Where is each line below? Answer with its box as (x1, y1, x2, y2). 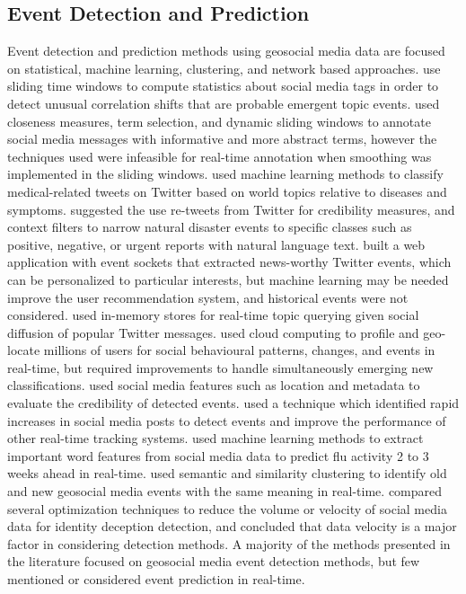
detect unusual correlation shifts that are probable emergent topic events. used (7, 93, 440, 112)
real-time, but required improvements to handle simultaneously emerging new (7, 358, 434, 377)
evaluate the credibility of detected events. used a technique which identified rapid (7, 394, 460, 412)
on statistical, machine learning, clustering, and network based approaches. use (7, 58, 441, 77)
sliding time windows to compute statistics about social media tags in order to (7, 76, 439, 95)
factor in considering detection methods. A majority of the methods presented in (7, 534, 451, 553)
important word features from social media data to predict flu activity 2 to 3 (7, 446, 429, 465)
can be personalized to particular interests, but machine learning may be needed (7, 270, 449, 288)
